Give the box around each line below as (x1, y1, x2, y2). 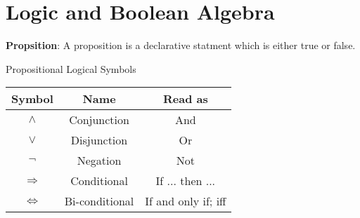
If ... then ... (155, 172, 216, 189)
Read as (162, 90, 208, 107)
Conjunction (69, 111, 129, 128)
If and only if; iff (145, 193, 226, 210)
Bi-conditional (64, 193, 134, 210)
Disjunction (70, 132, 128, 149)
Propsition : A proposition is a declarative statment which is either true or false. (6, 38, 356, 53)
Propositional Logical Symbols (6, 61, 136, 76)
